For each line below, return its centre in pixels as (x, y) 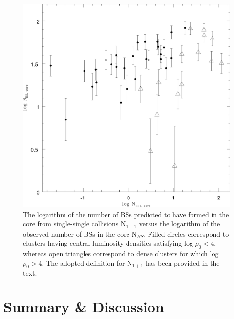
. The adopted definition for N (87, 263)
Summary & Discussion (84, 307)
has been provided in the (183, 263)
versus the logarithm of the (180, 224)
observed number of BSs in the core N (80, 233)
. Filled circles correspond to (186, 233)
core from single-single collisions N (74, 224)
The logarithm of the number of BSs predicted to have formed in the (126, 214)
